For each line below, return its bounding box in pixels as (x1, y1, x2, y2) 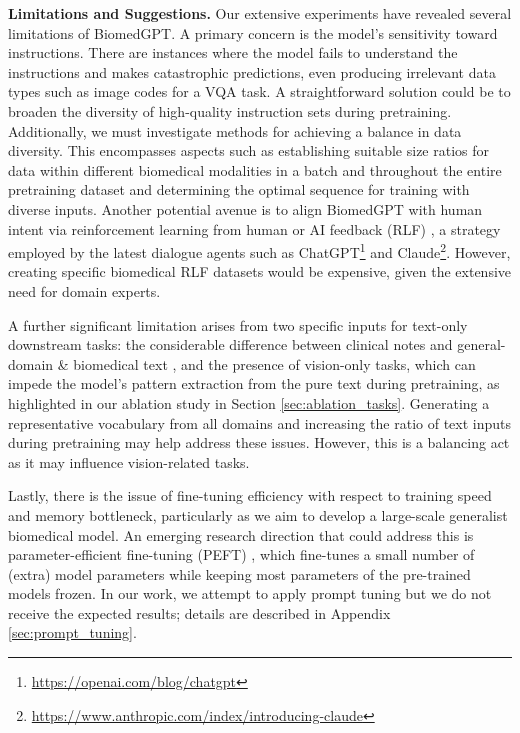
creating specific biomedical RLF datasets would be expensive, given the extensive (8, 261, 512, 282)
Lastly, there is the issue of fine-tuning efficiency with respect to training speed (8, 485, 492, 506)
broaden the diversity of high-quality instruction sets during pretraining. (8, 100, 452, 121)
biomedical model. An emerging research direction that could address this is (8, 524, 474, 545)
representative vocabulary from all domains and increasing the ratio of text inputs (8, 412, 512, 433)
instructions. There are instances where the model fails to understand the (8, 42, 458, 63)
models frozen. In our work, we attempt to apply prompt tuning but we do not (8, 583, 492, 604)
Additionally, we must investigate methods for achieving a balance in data (8, 120, 462, 141)
